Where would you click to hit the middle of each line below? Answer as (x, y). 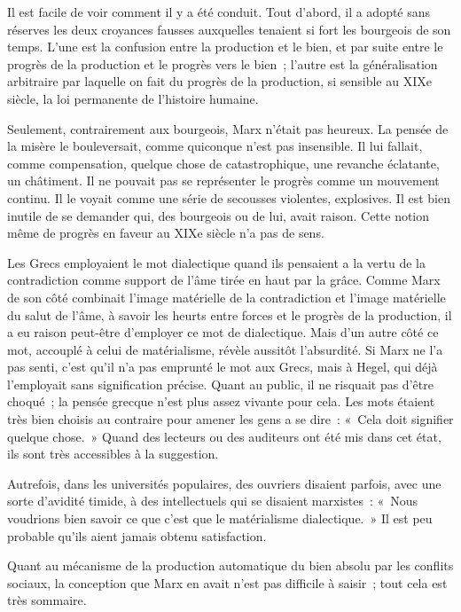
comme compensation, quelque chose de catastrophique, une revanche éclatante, (223, 163)
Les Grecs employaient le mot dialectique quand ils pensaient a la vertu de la (216, 262)
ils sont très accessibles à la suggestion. (113, 454)
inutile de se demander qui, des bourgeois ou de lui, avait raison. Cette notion (219, 215)
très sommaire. (47, 600)
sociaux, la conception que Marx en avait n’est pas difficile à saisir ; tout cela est (227, 582)
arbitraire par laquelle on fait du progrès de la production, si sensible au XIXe (219, 81)
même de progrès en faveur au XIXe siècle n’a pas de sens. (166, 233)
